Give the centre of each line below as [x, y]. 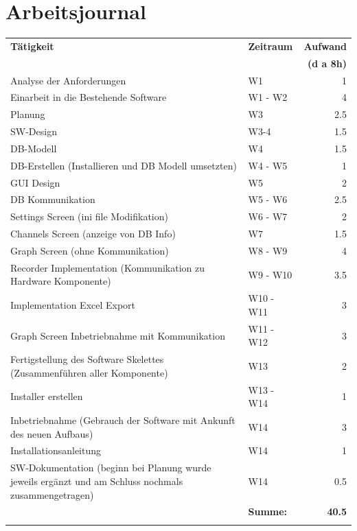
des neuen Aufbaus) [52, 433]
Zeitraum [270, 46]
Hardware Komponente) [61, 281]
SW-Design [34, 131]
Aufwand [325, 46]
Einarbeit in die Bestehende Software [89, 97]
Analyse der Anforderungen [68, 80]
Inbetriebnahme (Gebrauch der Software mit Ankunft [123, 420]
